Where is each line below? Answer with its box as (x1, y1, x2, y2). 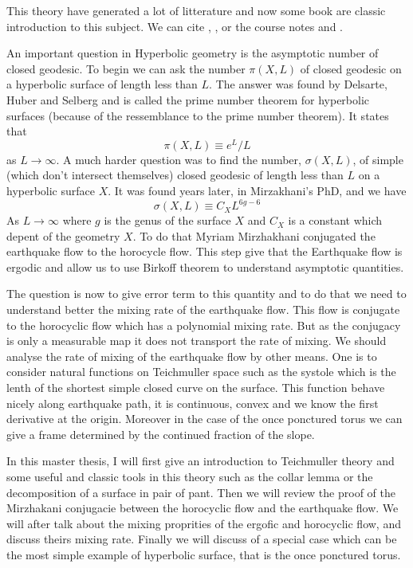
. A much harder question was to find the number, (56, 151, 301, 167)
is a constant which (288, 212, 383, 229)
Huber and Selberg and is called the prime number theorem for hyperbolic (6, 91, 370, 108)
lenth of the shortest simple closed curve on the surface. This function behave (6, 379, 385, 396)
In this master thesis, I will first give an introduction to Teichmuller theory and (6, 452, 395, 469)
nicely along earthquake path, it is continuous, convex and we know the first (6, 394, 379, 411)
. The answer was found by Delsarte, (209, 76, 387, 92)
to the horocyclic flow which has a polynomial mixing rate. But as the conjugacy (6, 316, 401, 333)
